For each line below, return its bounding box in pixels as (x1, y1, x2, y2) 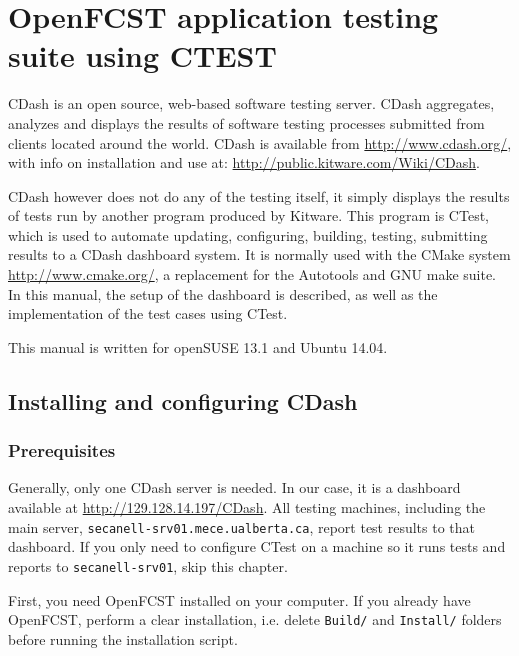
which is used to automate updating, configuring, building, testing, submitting (8, 224, 488, 245)
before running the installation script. (8, 628, 238, 649)
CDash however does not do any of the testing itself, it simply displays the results (8, 185, 510, 206)
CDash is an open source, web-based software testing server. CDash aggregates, (8, 93, 495, 114)
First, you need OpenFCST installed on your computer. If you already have (8, 589, 471, 610)
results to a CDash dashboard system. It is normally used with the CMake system (8, 244, 511, 265)
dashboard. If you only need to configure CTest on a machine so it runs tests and (8, 536, 506, 557)
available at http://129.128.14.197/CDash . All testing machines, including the (8, 497, 486, 518)
